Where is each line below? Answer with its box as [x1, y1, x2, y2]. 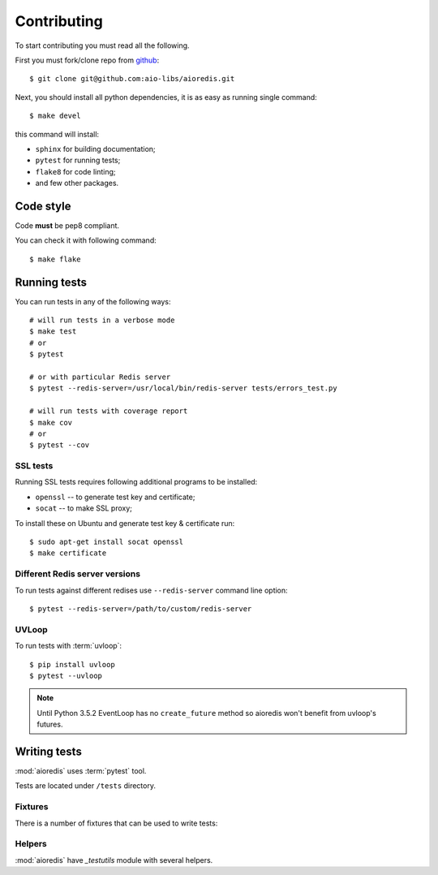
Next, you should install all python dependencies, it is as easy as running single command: [15, 92, 318, 101]
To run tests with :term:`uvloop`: [15, 641, 122, 651]
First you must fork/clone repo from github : [15, 55, 160, 65]
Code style [15, 199, 71, 213]
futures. [36, 719, 63, 730]
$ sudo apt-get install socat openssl [29, 537, 184, 547]
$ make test [29, 327, 77, 336]
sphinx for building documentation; [35, 144, 156, 153]
